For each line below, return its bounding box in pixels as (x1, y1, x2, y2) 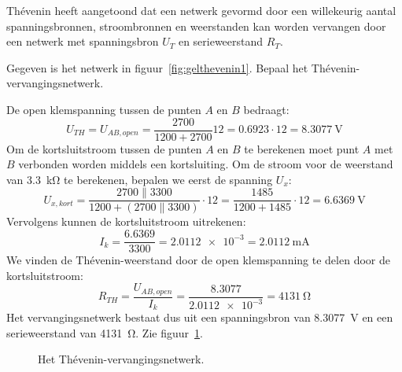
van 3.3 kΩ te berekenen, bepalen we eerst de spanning (6, 171, 273, 187)
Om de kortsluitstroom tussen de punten (6, 140, 202, 157)
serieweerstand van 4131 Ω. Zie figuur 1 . (6, 324, 203, 341)
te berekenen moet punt (244, 140, 360, 157)
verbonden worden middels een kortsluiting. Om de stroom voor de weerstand (18, 156, 393, 172)
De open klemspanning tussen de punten (6, 101, 201, 117)
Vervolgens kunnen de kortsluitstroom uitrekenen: (6, 213, 246, 230)
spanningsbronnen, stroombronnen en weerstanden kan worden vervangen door (6, 17, 386, 34)
